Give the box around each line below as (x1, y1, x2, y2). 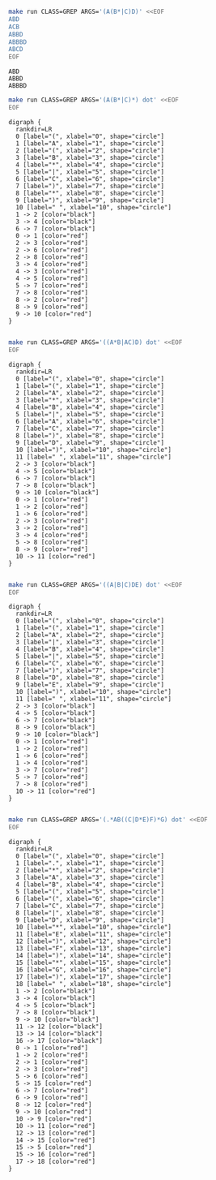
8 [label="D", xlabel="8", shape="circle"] (15, 674, 164, 682)
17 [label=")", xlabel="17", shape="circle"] (15, 973, 172, 981)
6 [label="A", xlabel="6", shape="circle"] (15, 417, 164, 425)
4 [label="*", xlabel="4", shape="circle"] (15, 161, 164, 169)
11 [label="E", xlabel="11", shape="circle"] (15, 930, 172, 939)
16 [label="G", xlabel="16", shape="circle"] (15, 966, 172, 974)
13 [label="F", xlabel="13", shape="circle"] (15, 945, 172, 953)
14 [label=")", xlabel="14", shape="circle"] (15, 952, 172, 960)
